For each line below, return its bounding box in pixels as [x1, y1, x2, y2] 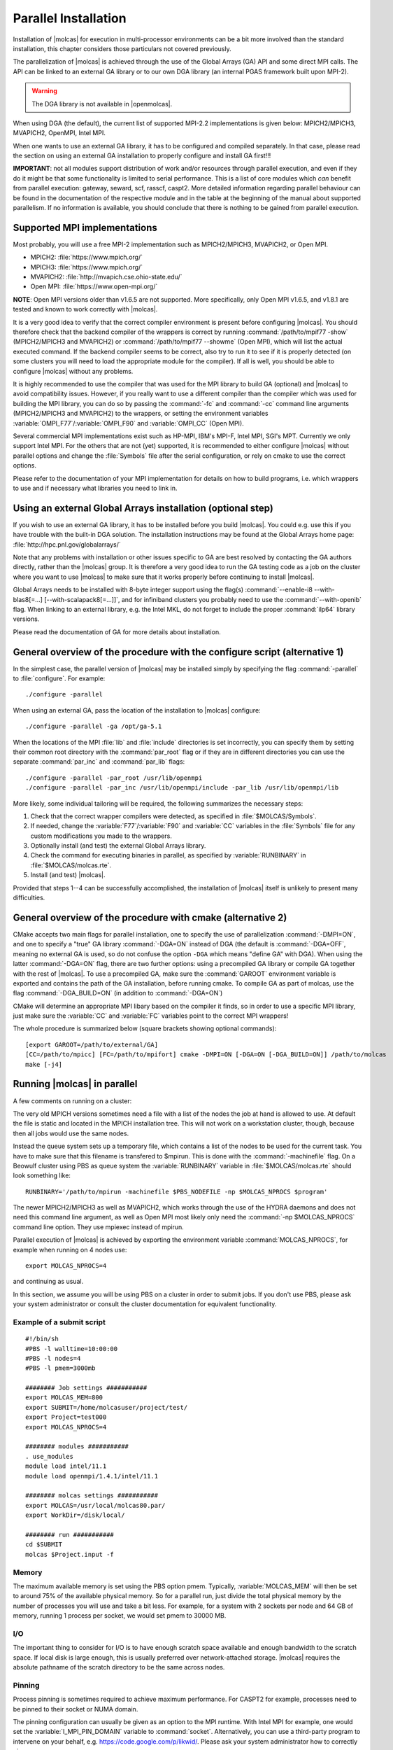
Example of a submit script [13, 1317, 106, 1326]
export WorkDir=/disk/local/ [25, 1511, 125, 1519]
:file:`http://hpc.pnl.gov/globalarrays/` [13, 540, 122, 549]
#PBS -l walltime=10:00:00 [25, 1345, 118, 1352]
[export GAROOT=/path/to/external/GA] [25, 1040, 159, 1049]
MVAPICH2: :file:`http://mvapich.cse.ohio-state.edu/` [30, 273, 183, 281]
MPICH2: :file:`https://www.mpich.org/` [30, 253, 143, 262]
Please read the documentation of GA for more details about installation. [13, 627, 221, 636]
